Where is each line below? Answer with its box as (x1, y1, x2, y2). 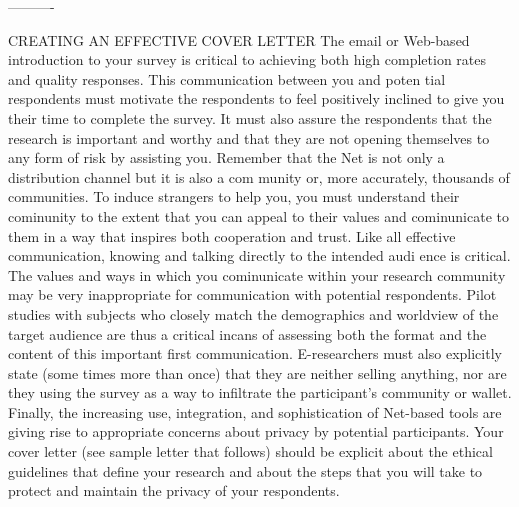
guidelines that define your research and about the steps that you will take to (8, 460, 483, 481)
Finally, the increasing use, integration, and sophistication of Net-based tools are (8, 401, 502, 422)
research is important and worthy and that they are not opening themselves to (8, 127, 490, 148)
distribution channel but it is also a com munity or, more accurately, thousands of (8, 166, 510, 187)
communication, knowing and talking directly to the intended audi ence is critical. (8, 245, 511, 266)
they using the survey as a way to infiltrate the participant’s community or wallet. (8, 382, 512, 403)
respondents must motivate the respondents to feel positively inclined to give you (8, 88, 505, 109)
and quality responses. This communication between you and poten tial (8, 68, 446, 89)
